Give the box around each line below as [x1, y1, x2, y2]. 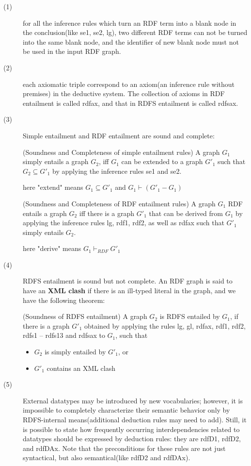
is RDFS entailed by [159, 311, 220, 321]
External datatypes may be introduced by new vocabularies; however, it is [23, 395, 243, 405]
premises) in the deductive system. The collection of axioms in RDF [23, 88, 225, 99]
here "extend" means [23, 182, 83, 192]
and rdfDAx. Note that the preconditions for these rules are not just [23, 443, 226, 453]
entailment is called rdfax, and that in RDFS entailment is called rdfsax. [23, 98, 238, 108]
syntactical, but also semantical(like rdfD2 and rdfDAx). [23, 452, 190, 463]
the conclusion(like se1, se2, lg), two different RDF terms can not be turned [23, 27, 248, 37]
